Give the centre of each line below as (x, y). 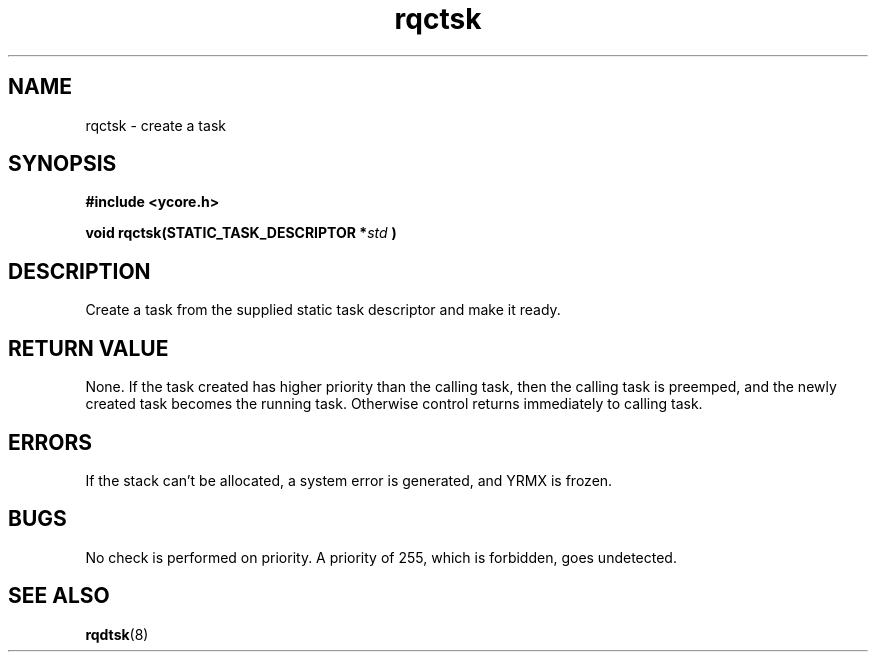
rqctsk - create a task (155, 125)
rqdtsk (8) (117, 634)
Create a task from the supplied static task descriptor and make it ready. (323, 310)
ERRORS (50, 442)
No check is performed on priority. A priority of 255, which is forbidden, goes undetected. (381, 557)
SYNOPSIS (62, 164)
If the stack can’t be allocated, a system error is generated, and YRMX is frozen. (349, 480)
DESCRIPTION (79, 271)
